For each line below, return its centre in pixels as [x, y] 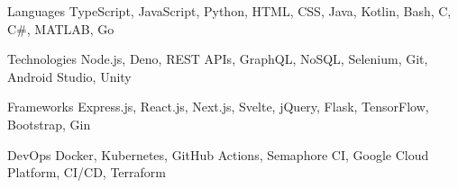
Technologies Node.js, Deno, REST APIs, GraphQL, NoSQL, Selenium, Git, [218, 59]
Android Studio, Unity [69, 76]
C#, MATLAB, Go [61, 28]
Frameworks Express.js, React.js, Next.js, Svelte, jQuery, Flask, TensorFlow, [218, 107]
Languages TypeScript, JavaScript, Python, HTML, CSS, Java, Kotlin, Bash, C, [229, 11]
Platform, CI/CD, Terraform [87, 172]
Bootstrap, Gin [49, 124]
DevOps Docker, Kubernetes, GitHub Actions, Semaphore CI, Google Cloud [218, 154]
